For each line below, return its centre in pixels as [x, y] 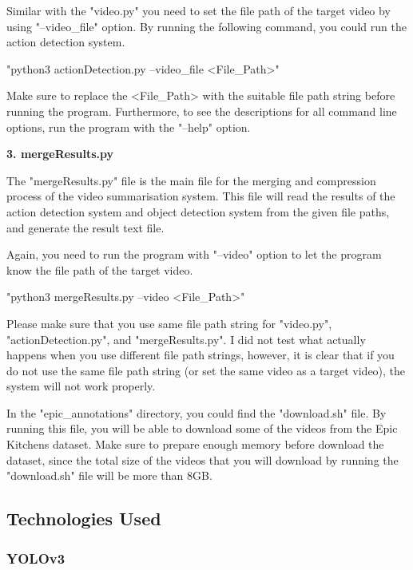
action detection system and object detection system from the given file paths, [198, 211]
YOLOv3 [36, 558]
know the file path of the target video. [100, 269]
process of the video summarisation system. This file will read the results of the [201, 196]
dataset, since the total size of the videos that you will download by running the [203, 459]
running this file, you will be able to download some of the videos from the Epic [202, 428]
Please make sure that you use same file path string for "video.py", [169, 323]
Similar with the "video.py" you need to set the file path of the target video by [199, 10]
